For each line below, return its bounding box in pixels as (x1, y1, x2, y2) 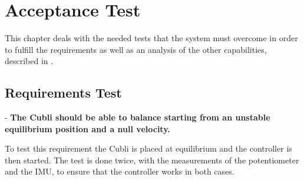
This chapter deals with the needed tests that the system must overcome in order (5, 32, 298, 44)
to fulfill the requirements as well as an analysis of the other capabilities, (5, 43, 267, 55)
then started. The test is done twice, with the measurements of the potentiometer (5, 153, 299, 166)
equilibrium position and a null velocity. (5, 122, 170, 135)
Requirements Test (5, 83, 122, 102)
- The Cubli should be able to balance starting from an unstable (5, 111, 270, 123)
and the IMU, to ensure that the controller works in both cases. (5, 165, 234, 177)
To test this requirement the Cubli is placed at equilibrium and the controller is (5, 142, 292, 155)
